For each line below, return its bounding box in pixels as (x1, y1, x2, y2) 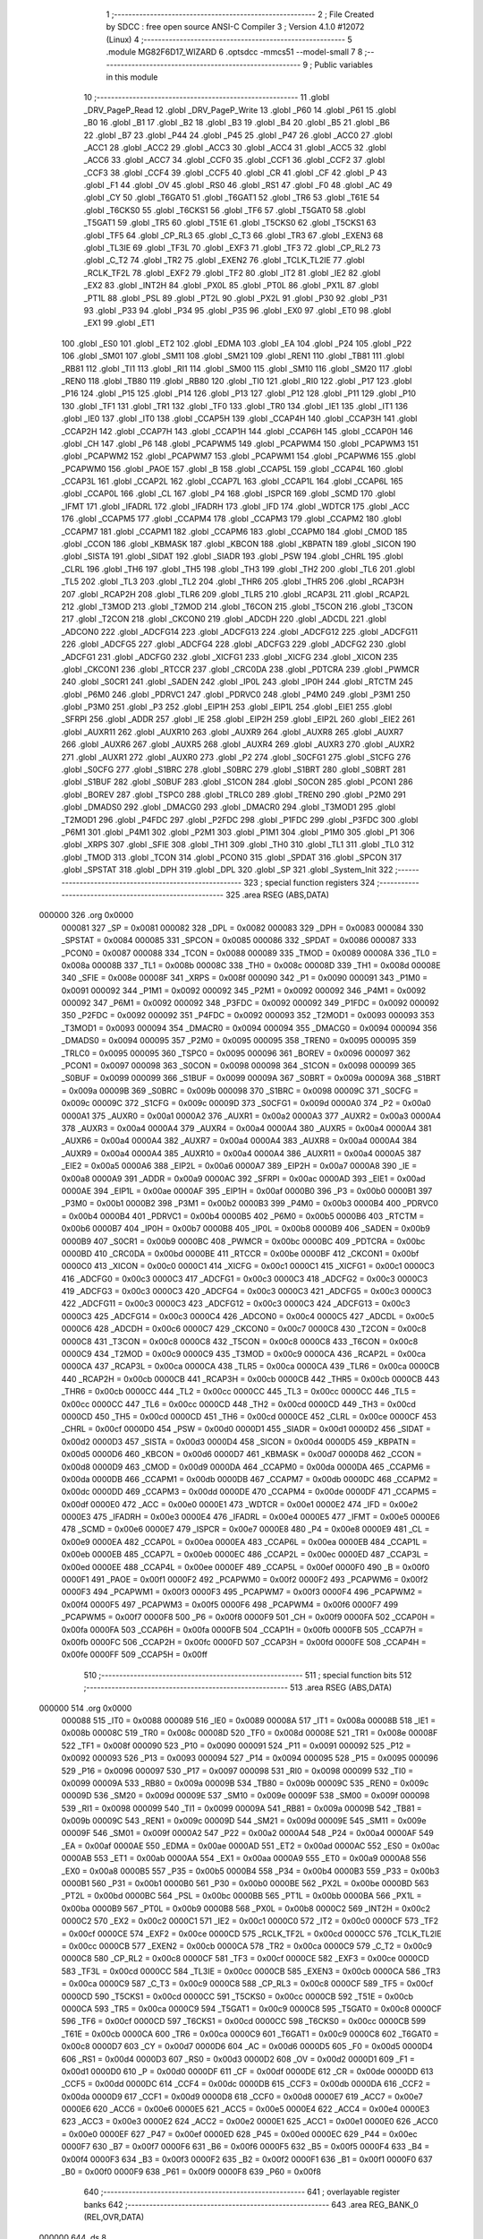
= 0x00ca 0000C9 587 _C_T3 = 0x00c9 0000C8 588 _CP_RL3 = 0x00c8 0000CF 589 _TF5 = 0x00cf (61, 1978, 434, 1989)
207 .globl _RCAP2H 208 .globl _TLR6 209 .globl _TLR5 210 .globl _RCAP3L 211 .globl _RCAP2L (61, 588, 411, 599)
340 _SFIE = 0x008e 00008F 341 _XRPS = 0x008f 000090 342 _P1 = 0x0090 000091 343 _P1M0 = (61, 973, 428, 983)
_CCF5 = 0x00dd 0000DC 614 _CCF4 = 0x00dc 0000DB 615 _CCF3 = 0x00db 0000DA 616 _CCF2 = (61, 2079, 431, 2089)
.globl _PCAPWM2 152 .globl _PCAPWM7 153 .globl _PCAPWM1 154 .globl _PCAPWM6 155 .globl (61, 450, 416, 461)
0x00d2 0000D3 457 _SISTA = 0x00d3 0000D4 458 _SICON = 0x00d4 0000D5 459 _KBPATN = (61, 1436, 417, 1446)
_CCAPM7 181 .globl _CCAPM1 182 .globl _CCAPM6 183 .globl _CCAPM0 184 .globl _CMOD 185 (61, 526, 408, 536)
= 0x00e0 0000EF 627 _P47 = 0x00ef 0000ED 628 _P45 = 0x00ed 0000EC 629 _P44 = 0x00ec (61, 2128, 418, 2140)
